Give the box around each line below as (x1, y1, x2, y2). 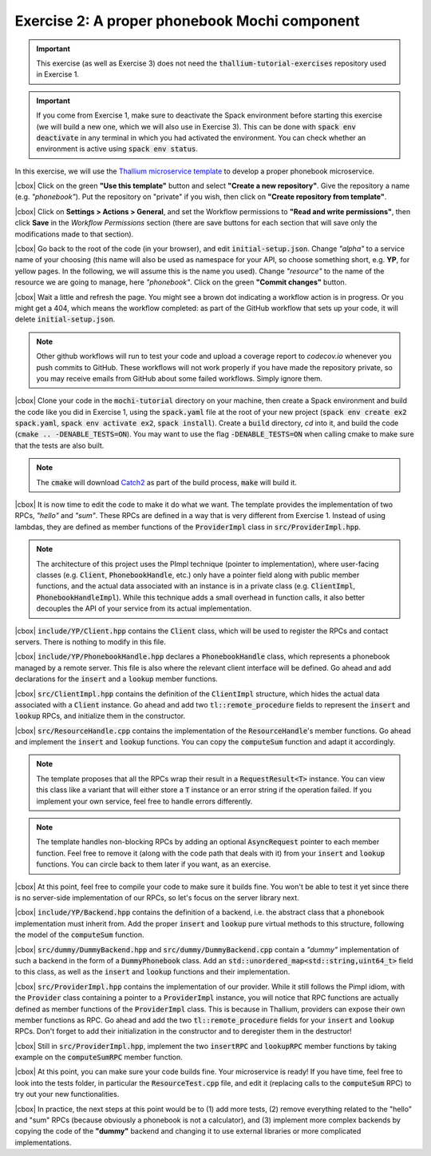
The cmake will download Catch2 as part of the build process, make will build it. (36, 477, 297, 487)
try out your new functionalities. (14, 1090, 120, 1099)
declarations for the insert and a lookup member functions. (14, 674, 219, 684)
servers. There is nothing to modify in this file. (14, 636, 167, 647)
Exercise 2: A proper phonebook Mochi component (14, 12, 360, 30)
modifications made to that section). (14, 229, 134, 239)
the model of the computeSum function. (14, 930, 144, 939)
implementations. (14, 1138, 72, 1147)
